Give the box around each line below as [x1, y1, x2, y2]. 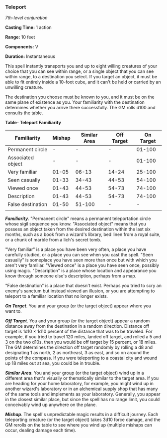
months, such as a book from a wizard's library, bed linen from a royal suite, [5, 231, 161, 237]
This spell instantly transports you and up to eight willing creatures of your [5, 63, 158, 69]
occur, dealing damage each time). [5, 428, 77, 434]
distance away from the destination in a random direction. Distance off [5, 323, 150, 329]
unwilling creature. [5, 84, 43, 90]
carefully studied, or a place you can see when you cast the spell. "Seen [5, 252, 153, 258]
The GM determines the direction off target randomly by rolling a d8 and [5, 344, 153, 350]
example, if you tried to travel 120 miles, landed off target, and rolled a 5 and [5, 334, 162, 340]
